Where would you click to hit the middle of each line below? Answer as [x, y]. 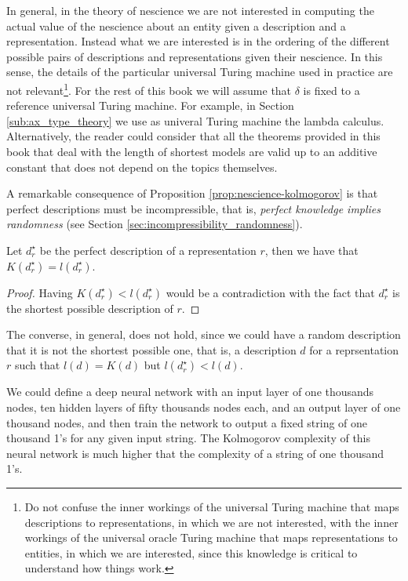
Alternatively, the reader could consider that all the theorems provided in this [193, 136]
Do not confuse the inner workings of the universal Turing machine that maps [212, 506]
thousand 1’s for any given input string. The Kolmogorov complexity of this [189, 438]
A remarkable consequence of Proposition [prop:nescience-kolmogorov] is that [192, 193]
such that [37, 365]
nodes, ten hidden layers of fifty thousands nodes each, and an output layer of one [204, 407]
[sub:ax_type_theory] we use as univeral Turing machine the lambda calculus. [195, 120]
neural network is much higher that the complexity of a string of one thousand [195, 453]
